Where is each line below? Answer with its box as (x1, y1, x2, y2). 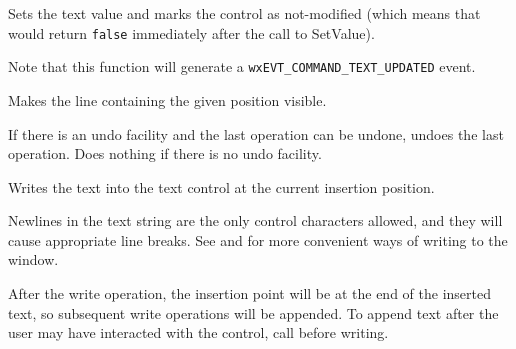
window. (8, 249, 59, 270)
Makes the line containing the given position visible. (8, 89, 327, 110)
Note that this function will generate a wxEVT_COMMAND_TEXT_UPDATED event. (8, 56, 476, 77)
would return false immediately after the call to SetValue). (8, 22, 375, 43)
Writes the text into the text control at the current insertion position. (8, 176, 435, 197)
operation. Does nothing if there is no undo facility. (8, 143, 322, 164)
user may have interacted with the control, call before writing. (8, 322, 389, 343)
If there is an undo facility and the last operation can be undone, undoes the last (8, 123, 504, 144)
